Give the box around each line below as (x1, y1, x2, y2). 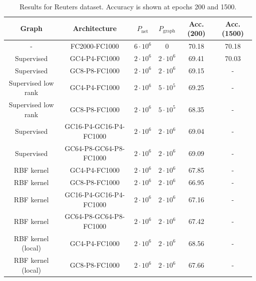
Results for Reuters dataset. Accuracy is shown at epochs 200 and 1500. (19, 1, 237, 11)
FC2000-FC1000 (70, 41, 119, 51)
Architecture (72, 23, 117, 33)
